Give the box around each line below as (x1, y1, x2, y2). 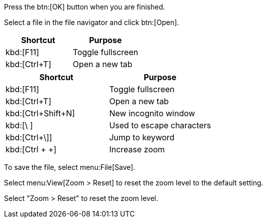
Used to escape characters (109, 120, 211, 130)
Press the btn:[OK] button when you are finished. (4, 3, 165, 11)
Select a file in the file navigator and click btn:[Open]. (4, 18, 179, 27)
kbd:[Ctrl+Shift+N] (5, 108, 75, 118)
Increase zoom (109, 144, 165, 154)
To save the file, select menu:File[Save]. (4, 163, 135, 171)
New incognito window (109, 108, 195, 118)
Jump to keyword (109, 132, 174, 142)
